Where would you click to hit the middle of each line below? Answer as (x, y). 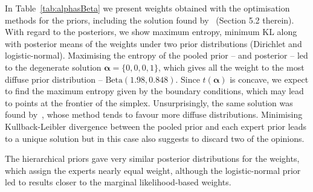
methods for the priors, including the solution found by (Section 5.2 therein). (150, 20)
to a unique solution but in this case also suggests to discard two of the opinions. (155, 138)
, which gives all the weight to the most (231, 67)
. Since (188, 79)
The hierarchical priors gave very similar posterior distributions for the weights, (152, 158)
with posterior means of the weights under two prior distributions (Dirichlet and (153, 43)
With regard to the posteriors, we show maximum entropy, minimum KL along (151, 32)
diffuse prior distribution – (54, 79)
